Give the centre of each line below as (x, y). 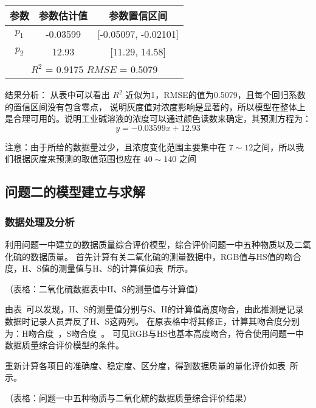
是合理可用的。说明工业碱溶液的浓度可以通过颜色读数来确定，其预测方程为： (158, 118)
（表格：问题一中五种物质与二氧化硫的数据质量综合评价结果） (128, 397)
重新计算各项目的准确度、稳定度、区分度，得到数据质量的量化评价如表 (145, 365)
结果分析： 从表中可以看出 (57, 94)
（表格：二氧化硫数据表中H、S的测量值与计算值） (104, 288)
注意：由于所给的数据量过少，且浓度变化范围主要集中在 (115, 146)
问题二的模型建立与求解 (75, 192)
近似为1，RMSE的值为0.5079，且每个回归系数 (215, 94)
